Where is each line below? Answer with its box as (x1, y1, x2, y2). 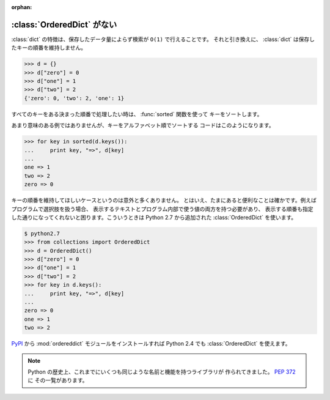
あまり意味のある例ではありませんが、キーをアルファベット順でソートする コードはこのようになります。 (11, 122, 274, 129)
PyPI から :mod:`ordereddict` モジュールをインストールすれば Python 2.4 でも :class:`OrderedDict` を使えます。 (11, 340, 291, 347)
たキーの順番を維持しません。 (11, 44, 87, 51)
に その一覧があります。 (28, 377, 88, 384)
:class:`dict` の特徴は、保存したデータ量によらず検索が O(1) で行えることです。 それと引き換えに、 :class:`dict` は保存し (11, 35, 315, 43)
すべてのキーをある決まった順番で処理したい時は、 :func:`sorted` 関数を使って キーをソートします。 (11, 110, 263, 117)
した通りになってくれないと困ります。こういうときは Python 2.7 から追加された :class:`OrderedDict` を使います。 (11, 213, 297, 221)
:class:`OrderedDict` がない (11, 19, 117, 30)
